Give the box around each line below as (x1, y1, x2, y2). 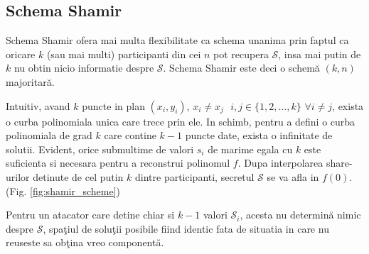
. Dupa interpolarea (237, 155, 323, 170)
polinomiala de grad (6, 128, 92, 143)
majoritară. (6, 74, 55, 89)
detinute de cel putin (33, 169, 124, 184)
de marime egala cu (208, 141, 293, 156)
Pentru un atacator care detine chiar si (6, 207, 175, 222)
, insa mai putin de (278, 46, 361, 61)
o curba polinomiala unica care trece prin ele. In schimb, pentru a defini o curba (6, 114, 355, 128)
